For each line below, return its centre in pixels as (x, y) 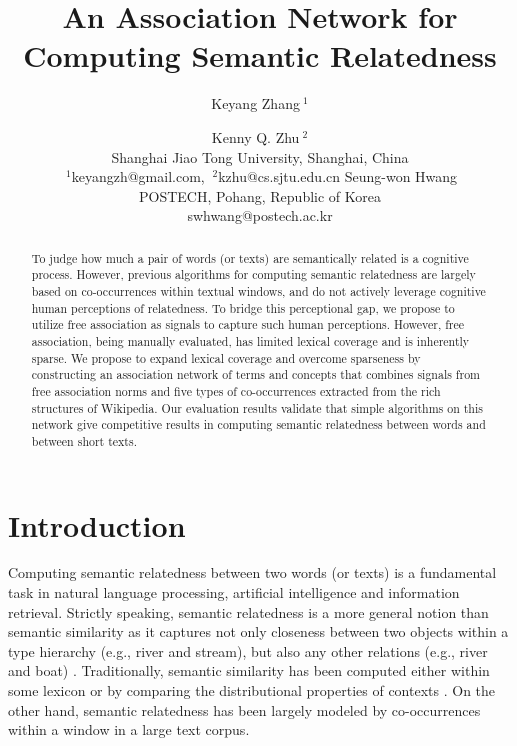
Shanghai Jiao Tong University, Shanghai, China (260, 156)
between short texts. (84, 440)
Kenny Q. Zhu (255, 136)
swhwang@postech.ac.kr (260, 215)
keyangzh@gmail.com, (138, 176)
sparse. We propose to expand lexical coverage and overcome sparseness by (226, 357)
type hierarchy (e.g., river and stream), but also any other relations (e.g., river (248, 650)
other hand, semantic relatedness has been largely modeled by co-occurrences (244, 709)
